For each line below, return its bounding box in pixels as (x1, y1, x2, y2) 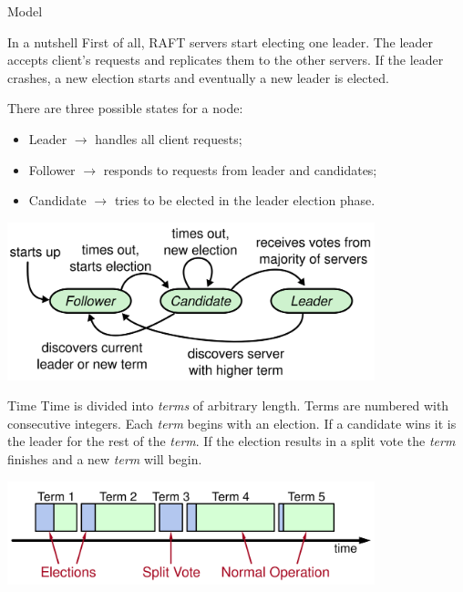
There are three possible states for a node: (7, 99, 243, 118)
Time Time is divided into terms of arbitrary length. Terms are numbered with (7, 396, 449, 415)
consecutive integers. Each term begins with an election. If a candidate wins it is (7, 413, 457, 432)
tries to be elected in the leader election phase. (114, 191, 376, 210)
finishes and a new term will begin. (7, 449, 202, 468)
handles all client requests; (95, 129, 242, 148)
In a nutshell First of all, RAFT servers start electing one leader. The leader (7, 32, 434, 51)
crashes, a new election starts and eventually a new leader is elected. (7, 68, 389, 87)
